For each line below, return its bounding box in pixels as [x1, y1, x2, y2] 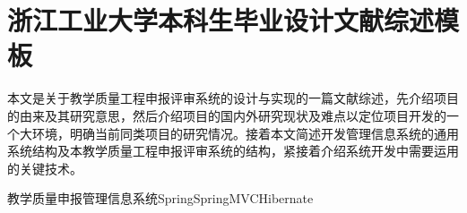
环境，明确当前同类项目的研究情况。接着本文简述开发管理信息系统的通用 [31, 124, 459, 142]
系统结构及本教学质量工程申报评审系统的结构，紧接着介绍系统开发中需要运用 [7, 141, 459, 160]
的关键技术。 [7, 158, 82, 177]
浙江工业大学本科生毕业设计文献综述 [7, 2, 435, 38]
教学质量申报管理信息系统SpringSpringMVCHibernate [7, 189, 314, 208]
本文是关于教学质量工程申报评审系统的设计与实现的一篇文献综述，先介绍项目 [7, 89, 459, 107]
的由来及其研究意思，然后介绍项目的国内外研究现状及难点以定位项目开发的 [7, 106, 446, 124]
